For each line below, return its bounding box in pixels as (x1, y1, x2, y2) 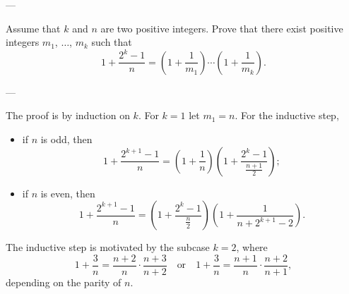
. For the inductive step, (235, 108, 339, 123)
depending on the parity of (6, 274, 122, 289)
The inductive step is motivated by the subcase (6, 240, 210, 255)
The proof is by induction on (6, 108, 130, 123)
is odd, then (40, 131, 93, 146)
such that (91, 35, 132, 49)
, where (236, 240, 268, 255)
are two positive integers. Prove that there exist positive (100, 20, 343, 35)
